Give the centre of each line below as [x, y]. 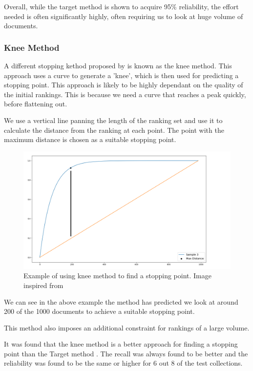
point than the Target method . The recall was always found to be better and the [126, 353]
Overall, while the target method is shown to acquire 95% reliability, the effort [121, 6]
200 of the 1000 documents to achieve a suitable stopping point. [99, 311]
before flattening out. [36, 104]
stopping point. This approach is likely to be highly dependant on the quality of [124, 85]
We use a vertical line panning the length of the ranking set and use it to [113, 120]
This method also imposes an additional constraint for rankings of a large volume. [127, 327]
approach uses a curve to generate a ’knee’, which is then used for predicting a [121, 75]
